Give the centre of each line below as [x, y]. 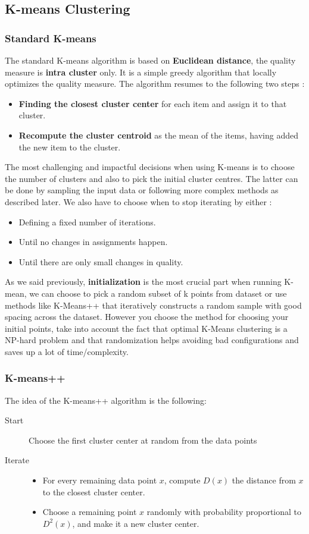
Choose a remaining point [90, 512]
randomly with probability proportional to [224, 512]
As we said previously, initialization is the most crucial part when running [143, 282]
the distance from [264, 480]
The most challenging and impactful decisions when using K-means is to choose [150, 167]
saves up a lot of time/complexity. [67, 351]
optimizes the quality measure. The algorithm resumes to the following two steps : [155, 84]
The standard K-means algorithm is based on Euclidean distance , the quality [150, 60]
